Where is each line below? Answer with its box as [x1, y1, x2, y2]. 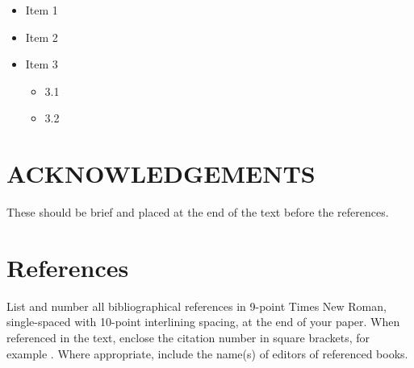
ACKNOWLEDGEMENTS [6, 157, 316, 190]
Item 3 [25, 56, 58, 72]
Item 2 [25, 28, 58, 45]
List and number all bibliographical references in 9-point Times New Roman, [6, 297, 387, 314]
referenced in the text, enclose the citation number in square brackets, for [6, 329, 370, 345]
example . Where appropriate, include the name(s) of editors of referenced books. [6, 345, 408, 362]
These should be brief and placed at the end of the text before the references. [6, 204, 389, 221]
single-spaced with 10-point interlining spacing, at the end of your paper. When [6, 313, 400, 330]
